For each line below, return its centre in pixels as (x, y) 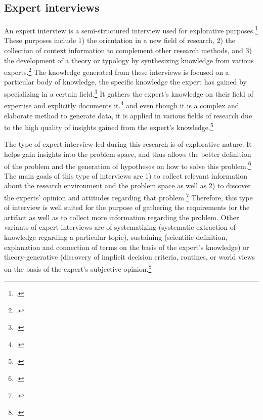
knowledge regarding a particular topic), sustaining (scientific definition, (116, 237)
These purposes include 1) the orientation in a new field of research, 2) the (120, 40)
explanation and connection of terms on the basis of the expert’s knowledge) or (127, 247)
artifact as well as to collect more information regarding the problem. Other (122, 217)
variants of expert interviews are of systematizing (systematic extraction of (120, 227)
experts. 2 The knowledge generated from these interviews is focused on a (117, 71)
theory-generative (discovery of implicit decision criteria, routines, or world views (130, 257)
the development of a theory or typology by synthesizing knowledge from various (129, 60)
